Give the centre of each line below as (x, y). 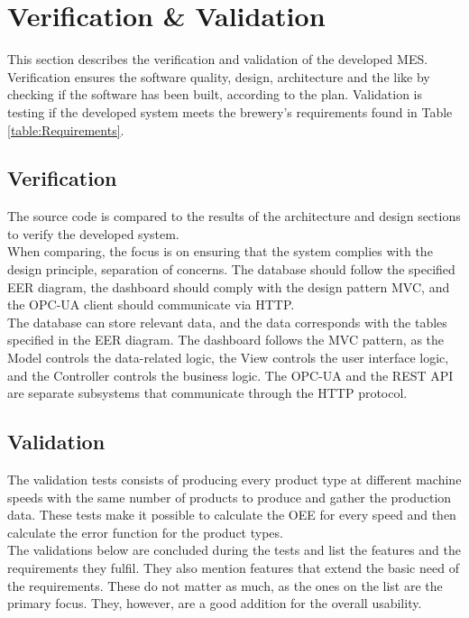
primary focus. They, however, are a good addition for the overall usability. (215, 603)
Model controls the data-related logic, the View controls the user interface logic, (228, 358)
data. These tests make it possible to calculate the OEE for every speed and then (232, 515)
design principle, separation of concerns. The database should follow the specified (231, 269)
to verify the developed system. (93, 233)
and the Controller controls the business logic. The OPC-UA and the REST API (230, 375)
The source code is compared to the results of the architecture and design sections (234, 216)
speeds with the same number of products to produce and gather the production (230, 497)
